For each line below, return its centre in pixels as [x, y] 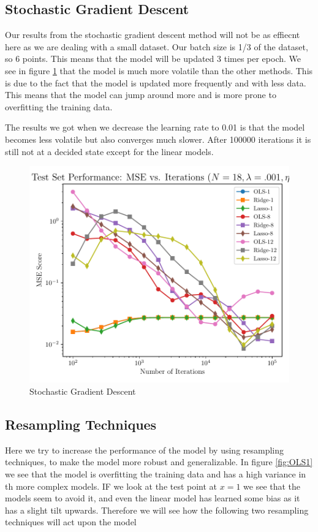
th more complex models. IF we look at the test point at [111, 486]
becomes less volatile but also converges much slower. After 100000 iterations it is [158, 139]
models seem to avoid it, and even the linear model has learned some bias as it [153, 498]
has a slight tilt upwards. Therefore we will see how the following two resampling [157, 510]
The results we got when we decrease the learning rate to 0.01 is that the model [155, 127]
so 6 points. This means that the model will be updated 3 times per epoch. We [153, 59]
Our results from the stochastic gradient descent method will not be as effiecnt [153, 35]
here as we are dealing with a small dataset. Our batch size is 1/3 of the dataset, [157, 46]
